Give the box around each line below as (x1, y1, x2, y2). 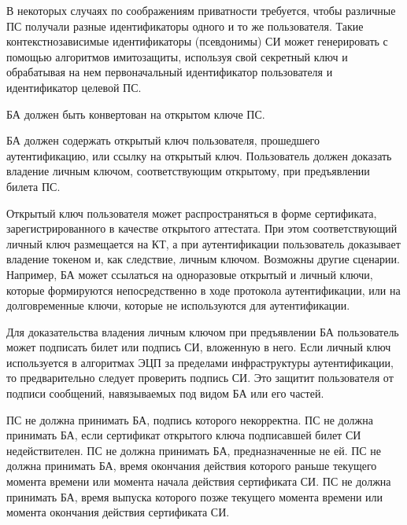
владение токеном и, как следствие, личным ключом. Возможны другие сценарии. (6, 251, 400, 267)
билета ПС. (6, 178, 61, 194)
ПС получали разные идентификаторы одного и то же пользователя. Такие (6, 17, 364, 34)
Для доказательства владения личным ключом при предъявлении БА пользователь (6, 323, 399, 340)
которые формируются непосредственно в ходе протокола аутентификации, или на (6, 281, 401, 298)
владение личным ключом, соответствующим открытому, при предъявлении (6, 163, 370, 179)
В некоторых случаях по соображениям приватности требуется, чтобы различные (6, 2, 396, 18)
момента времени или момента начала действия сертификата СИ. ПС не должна (6, 473, 391, 490)
